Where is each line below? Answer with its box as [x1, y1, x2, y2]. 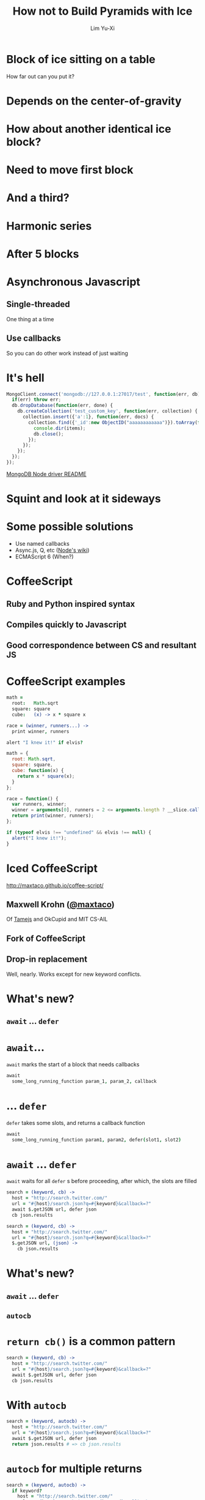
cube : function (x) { [12, 768, 64, 774]
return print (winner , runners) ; [12, 812, 95, 819]
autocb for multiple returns [6, 1461, 142, 1476]
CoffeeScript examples [6, 674, 126, 688]
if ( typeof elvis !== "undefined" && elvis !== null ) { [6, 829, 151, 836]
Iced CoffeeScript [6, 861, 98, 875]
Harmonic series [6, 219, 92, 233]
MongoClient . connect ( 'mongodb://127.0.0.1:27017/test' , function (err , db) [6, 391, 201, 397]
